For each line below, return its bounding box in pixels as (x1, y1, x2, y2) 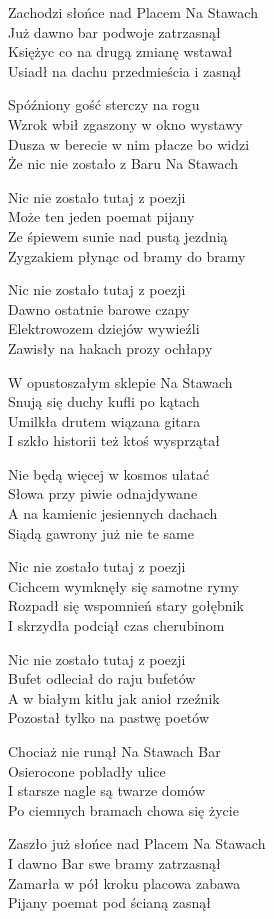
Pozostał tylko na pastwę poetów (8, 707, 210, 728)
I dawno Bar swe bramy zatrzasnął (8, 852, 221, 873)
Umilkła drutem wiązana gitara (8, 410, 201, 431)
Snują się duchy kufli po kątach (8, 391, 200, 412)
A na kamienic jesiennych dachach (8, 503, 218, 524)
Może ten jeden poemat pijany (8, 206, 195, 227)
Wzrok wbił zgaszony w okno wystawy (8, 113, 243, 134)
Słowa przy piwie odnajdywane (8, 483, 198, 504)
